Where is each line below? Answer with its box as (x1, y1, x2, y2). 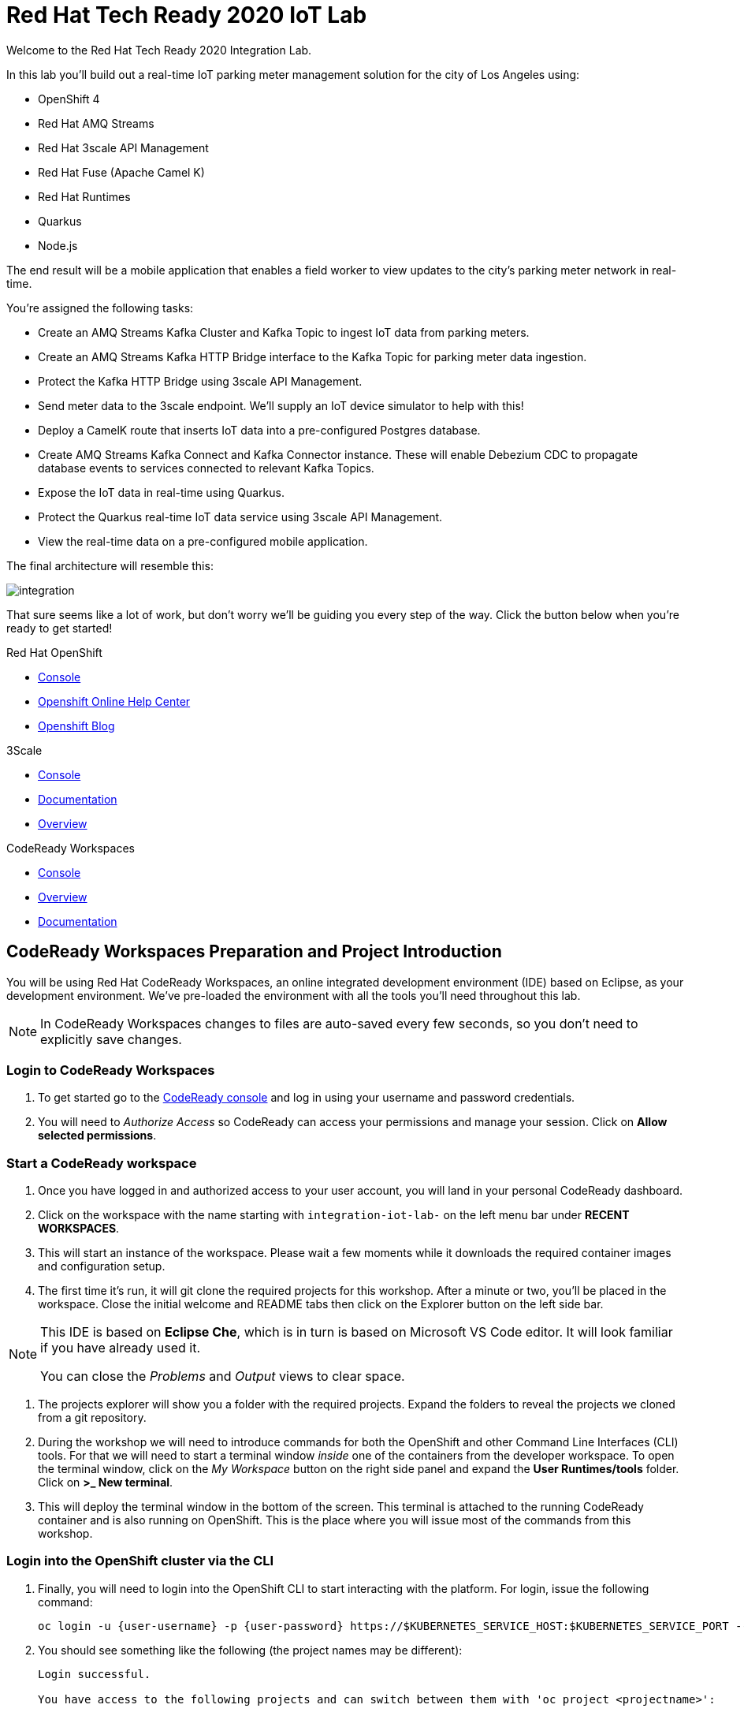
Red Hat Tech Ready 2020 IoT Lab (6, 2, 367, 28)
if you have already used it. (40, 1340, 201, 1356)
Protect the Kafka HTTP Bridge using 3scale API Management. (38, 374, 363, 388)
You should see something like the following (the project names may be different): (38, 1643, 463, 1657)
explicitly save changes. (40, 1031, 182, 1047)
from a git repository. (38, 1411, 147, 1425)
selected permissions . (38, 1128, 157, 1143)
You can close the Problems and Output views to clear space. (40, 1368, 405, 1385)
